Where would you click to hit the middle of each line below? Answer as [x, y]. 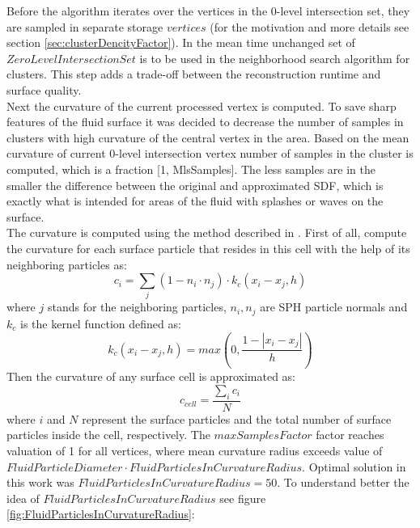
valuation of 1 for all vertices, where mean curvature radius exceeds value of [195, 451]
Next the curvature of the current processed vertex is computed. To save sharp [202, 106]
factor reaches [350, 435]
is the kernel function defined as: [100, 323]
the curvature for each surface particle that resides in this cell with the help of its [208, 248]
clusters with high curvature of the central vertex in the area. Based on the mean [208, 137]
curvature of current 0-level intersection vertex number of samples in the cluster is [210, 153]
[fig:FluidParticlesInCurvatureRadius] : [101, 514]
